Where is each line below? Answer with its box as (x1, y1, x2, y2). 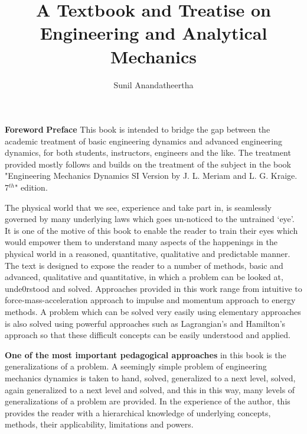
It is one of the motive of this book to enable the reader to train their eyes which (5, 224, 298, 236)
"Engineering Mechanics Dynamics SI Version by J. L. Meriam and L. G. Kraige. (5, 169, 298, 182)
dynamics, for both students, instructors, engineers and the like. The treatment (5, 146, 291, 159)
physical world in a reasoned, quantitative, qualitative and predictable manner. (5, 247, 290, 260)
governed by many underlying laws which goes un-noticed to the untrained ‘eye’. (5, 213, 295, 225)
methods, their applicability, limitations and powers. (5, 418, 194, 430)
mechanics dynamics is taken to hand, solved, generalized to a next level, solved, (5, 371, 296, 384)
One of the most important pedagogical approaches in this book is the (5, 348, 286, 361)
